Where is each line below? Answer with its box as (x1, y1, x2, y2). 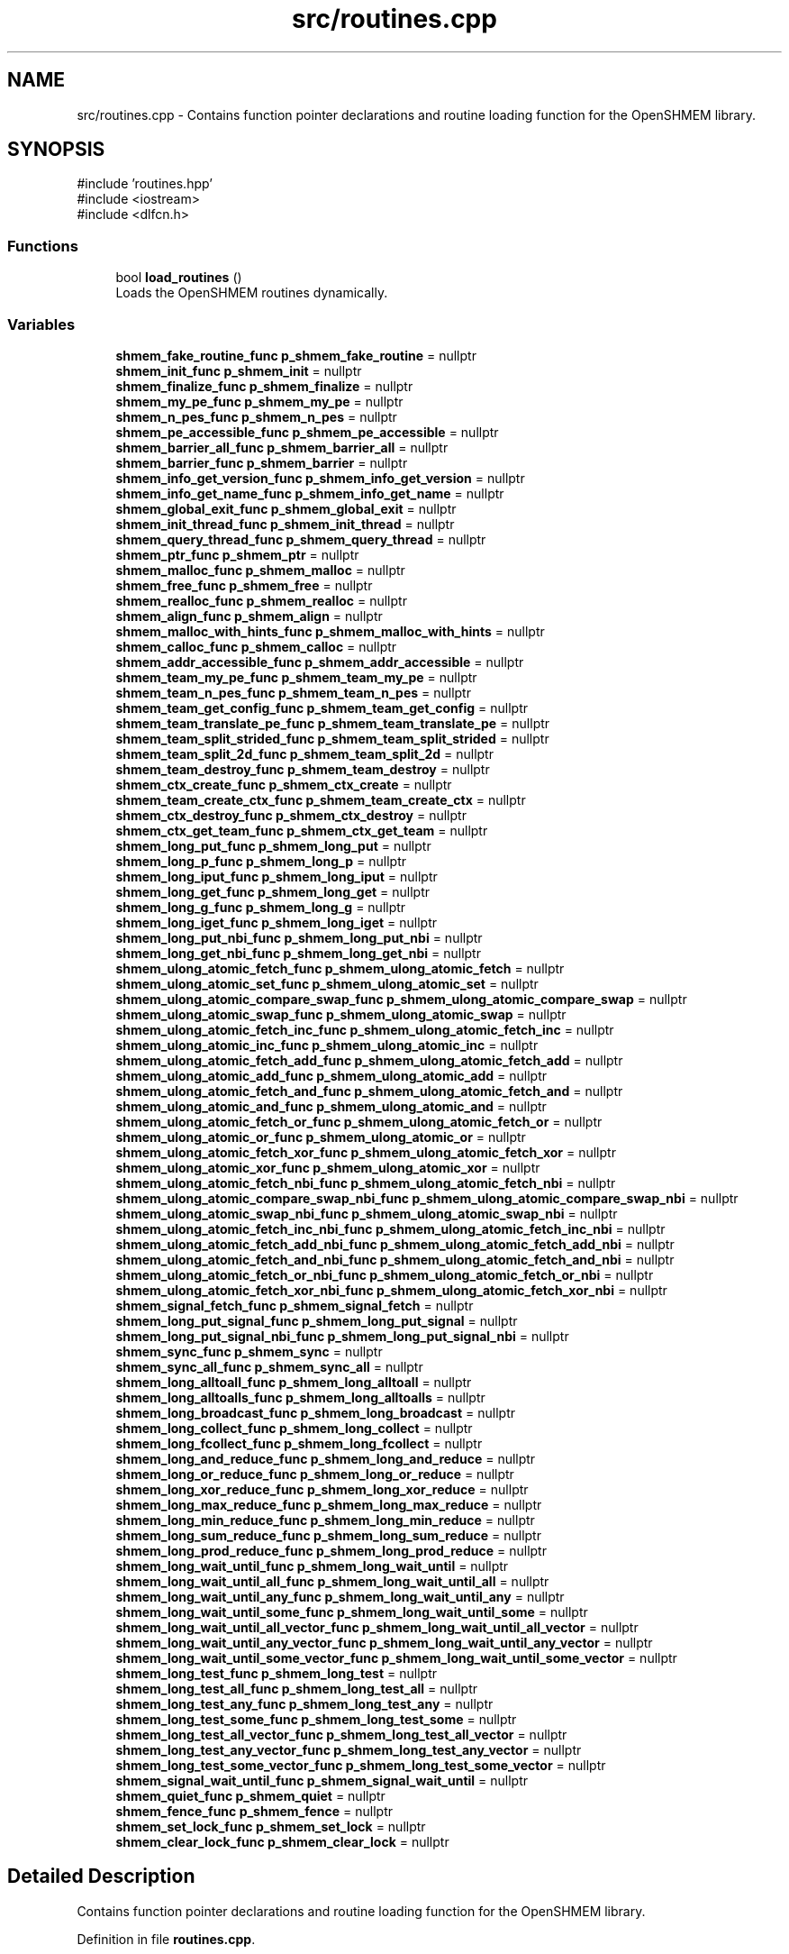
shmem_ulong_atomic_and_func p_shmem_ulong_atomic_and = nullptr (115, 1098, 547, 1114)
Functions (7, 236, 78, 255)
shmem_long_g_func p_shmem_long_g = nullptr (115, 899, 406, 915)
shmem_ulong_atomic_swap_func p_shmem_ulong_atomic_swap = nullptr (115, 1006, 567, 1022)
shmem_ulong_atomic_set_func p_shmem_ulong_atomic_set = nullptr (115, 975, 539, 991)
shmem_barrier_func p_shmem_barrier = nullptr (115, 454, 408, 470)
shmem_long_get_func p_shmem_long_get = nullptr (115, 883, 431, 899)
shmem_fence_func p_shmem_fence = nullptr (115, 1803, 394, 1819)
